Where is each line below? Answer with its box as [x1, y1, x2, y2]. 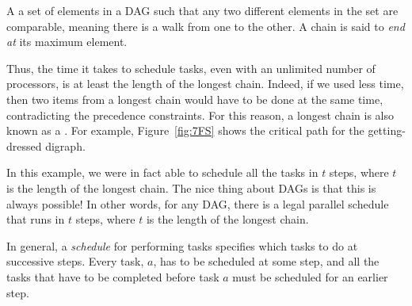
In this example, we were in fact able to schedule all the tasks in [6, 164, 319, 181]
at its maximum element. [6, 33, 128, 50]
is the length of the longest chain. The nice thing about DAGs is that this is [6, 179, 376, 196]
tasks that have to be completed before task [6, 268, 219, 285]
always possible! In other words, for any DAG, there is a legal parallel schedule [6, 195, 389, 212]
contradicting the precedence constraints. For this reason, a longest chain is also [6, 106, 394, 123]
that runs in [6, 211, 65, 228]
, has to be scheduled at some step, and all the [153, 253, 380, 270]
